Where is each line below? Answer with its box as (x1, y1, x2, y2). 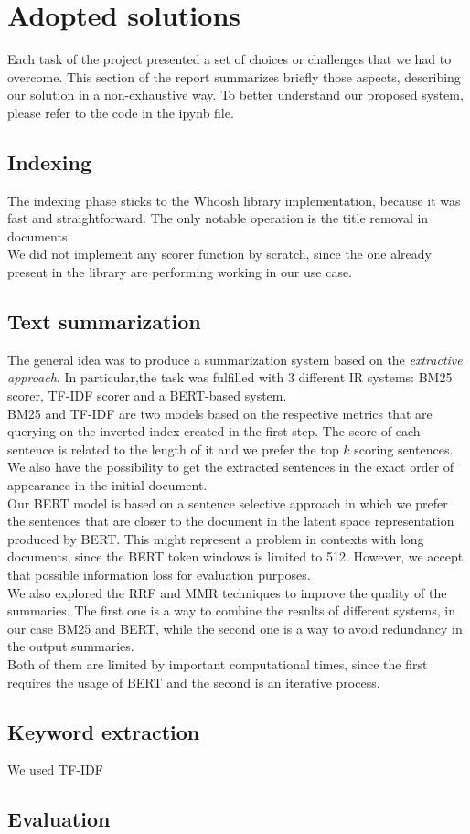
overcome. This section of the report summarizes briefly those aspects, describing (7, 67, 461, 86)
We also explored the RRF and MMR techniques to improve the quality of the (7, 583, 447, 602)
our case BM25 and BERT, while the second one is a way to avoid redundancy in (7, 618, 463, 637)
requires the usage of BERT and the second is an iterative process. (7, 672, 380, 691)
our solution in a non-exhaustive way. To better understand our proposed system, (7, 85, 464, 104)
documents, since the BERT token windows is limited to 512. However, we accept (7, 547, 464, 566)
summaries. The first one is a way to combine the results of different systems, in (7, 601, 455, 620)
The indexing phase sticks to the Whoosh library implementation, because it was (7, 190, 461, 209)
